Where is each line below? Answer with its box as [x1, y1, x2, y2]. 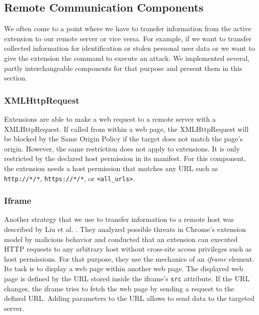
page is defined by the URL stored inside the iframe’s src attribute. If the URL [4, 273, 250, 283]
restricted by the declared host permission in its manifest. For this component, [4, 153, 246, 164]
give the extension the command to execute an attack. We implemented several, [4, 52, 250, 63]
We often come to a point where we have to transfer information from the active [4, 23, 251, 34]
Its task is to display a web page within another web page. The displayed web [4, 263, 243, 274]
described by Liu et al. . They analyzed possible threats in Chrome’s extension [4, 224, 246, 234]
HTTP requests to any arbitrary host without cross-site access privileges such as [4, 244, 252, 254]
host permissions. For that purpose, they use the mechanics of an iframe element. [4, 253, 254, 264]
